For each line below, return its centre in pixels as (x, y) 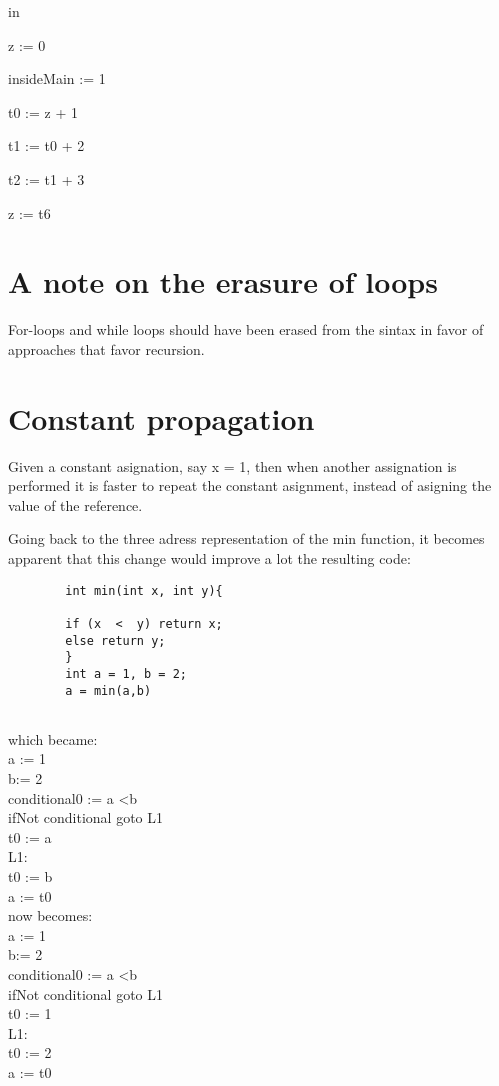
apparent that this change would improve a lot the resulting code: (209, 557)
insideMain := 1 (57, 78)
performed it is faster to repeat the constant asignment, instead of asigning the (250, 485)
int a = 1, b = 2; (126, 673)
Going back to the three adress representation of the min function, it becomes (246, 538)
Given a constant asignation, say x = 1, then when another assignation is (232, 465)
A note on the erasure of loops (223, 281)
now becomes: (50, 915)
